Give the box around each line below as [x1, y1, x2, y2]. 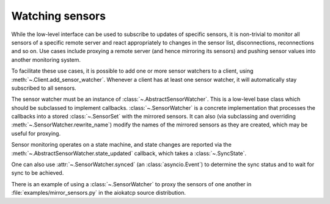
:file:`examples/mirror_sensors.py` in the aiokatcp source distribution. [11, 189, 186, 197]
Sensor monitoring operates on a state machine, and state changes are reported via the [11, 141, 232, 148]
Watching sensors [11, 9, 106, 23]
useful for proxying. [11, 129, 61, 137]
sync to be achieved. [11, 169, 64, 177]
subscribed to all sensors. [11, 84, 76, 92]
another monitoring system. [11, 56, 81, 64]
